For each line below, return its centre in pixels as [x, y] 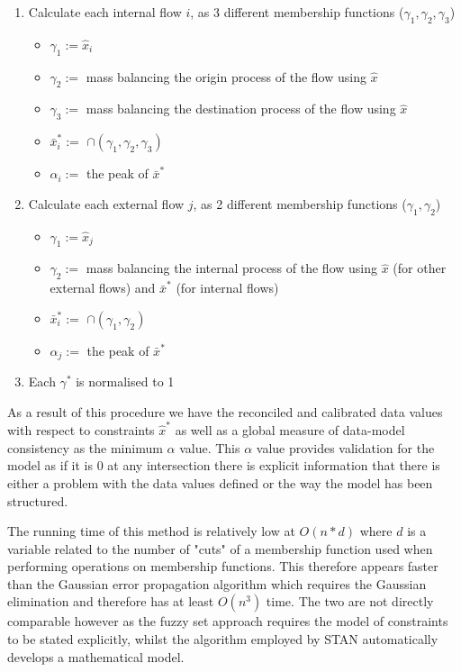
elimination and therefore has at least [111, 601]
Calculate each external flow [106, 203]
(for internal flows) [227, 288]
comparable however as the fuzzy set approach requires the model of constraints [228, 621]
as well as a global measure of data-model [290, 430]
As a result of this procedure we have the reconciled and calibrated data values [225, 411]
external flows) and [103, 288]
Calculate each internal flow [105, 12]
